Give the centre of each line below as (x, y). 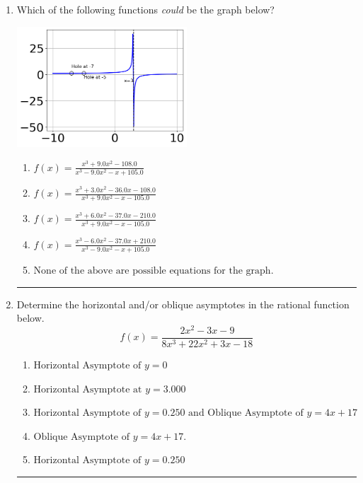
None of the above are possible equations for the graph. (154, 270)
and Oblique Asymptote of (246, 413)
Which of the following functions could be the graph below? (145, 9)
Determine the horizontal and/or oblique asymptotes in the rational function (183, 304)
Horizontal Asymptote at (88, 389)
